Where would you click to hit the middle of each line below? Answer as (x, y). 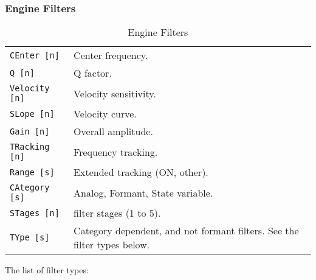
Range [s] (32, 172)
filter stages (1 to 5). (117, 213)
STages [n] (35, 213)
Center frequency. (111, 55)
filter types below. (112, 245)
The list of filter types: (47, 270)
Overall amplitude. (113, 131)
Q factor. (93, 73)
